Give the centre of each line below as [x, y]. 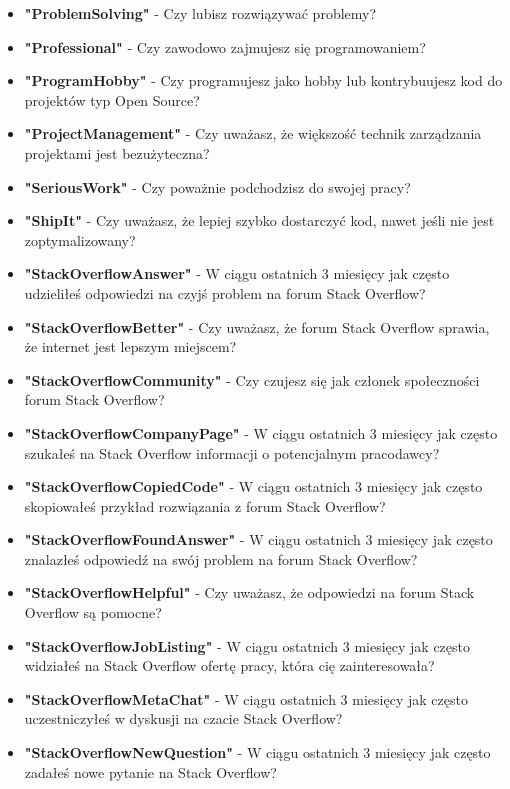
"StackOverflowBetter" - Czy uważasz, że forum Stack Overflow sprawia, [257, 326]
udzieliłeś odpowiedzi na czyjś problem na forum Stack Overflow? [225, 292]
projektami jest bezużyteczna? [117, 152]
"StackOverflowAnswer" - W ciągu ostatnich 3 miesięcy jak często [237, 273]
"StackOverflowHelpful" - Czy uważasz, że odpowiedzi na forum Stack [249, 592]
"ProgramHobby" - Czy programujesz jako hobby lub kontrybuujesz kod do [263, 80]
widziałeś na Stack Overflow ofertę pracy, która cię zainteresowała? [229, 665]
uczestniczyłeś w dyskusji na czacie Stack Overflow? [183, 718]
